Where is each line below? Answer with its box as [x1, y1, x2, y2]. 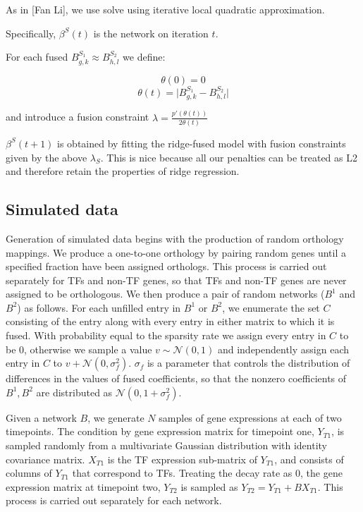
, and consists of [274, 451, 344, 466]
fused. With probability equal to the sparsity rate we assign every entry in [6, 328, 326, 343]
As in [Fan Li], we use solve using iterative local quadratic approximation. [6, 2, 325, 16]
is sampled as [180, 479, 238, 494]
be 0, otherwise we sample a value [6, 341, 152, 356]
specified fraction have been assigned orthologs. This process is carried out [6, 259, 327, 274]
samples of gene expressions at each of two [159, 410, 342, 425]
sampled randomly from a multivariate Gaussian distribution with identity [6, 438, 328, 453]
